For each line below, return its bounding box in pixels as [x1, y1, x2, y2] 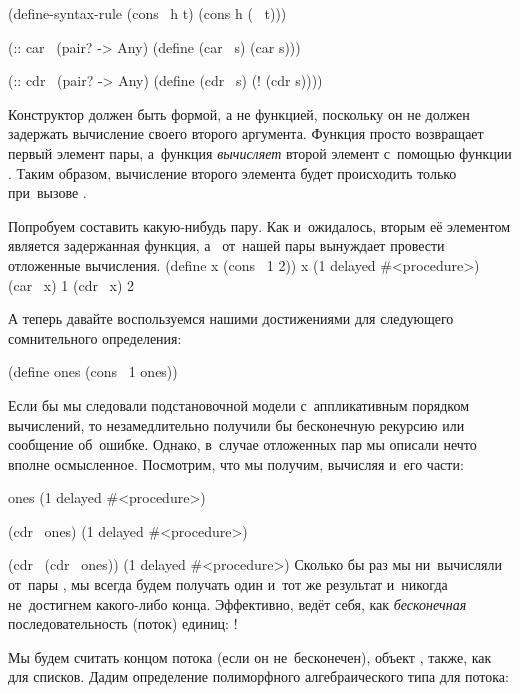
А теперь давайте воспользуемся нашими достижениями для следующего [8, 308, 454, 329]
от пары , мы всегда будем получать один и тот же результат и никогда [8, 574, 448, 595]
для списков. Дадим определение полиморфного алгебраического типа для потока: [8, 666, 509, 687]
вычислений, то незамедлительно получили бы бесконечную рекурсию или [8, 414, 465, 435]
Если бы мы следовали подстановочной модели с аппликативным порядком [8, 394, 470, 415]
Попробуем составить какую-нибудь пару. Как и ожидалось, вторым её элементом [8, 215, 511, 236]
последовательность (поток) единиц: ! [8, 613, 238, 634]
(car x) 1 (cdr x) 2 [8, 274, 135, 295]
